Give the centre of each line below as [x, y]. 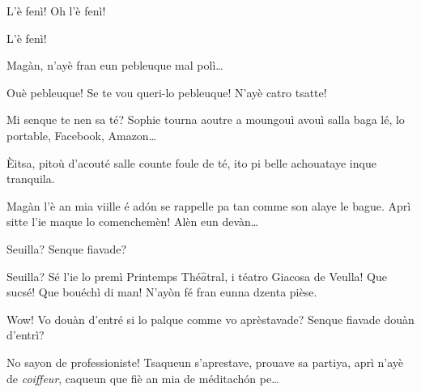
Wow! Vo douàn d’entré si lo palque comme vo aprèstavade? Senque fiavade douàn [210, 319]
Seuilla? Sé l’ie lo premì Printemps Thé [104, 276]
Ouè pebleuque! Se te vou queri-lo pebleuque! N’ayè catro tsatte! [167, 92]
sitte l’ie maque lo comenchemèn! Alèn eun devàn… [133, 222]
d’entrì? [26, 335]
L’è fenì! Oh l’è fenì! [56, 11]
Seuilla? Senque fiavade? [67, 248]
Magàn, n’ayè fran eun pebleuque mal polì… [115, 65]
